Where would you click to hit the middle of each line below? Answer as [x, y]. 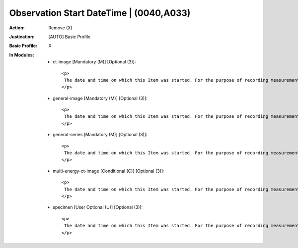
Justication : [22, 37]
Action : [17, 28]
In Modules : [22, 55]
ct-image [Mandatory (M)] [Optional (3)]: [94, 62]
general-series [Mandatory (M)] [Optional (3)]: [100, 135]
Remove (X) [60, 28]
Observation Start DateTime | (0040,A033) [100, 13]
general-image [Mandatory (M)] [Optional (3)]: [100, 98]
